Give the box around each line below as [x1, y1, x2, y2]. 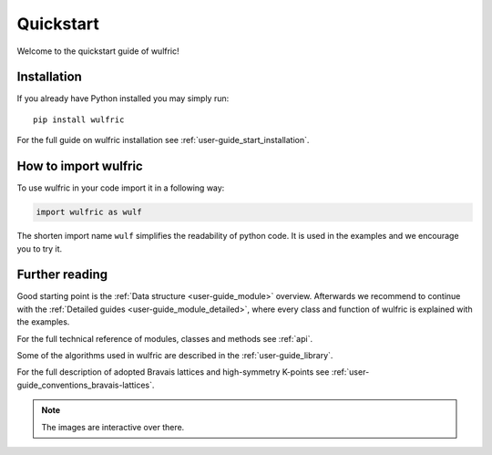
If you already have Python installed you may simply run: [16, 93, 230, 104]
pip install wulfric [33, 114, 125, 125]
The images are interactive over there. [41, 421, 185, 432]
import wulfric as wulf [36, 207, 143, 218]
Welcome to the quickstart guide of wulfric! [16, 46, 179, 57]
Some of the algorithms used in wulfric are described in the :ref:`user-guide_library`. [16, 349, 333, 360]
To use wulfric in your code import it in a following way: [16, 182, 225, 193]
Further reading [16, 267, 108, 283]
